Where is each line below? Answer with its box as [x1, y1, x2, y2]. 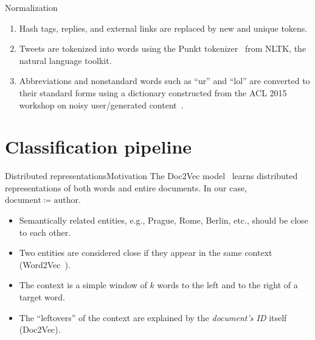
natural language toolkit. [19, 54, 112, 66]
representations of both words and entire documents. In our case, [5, 181, 247, 194]
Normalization [5, 1, 58, 13]
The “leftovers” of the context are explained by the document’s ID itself [19, 311, 287, 324]
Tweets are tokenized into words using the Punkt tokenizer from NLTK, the [19, 42, 306, 55]
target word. [19, 291, 65, 303]
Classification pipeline [5, 134, 192, 159]
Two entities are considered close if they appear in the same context [19, 246, 272, 259]
